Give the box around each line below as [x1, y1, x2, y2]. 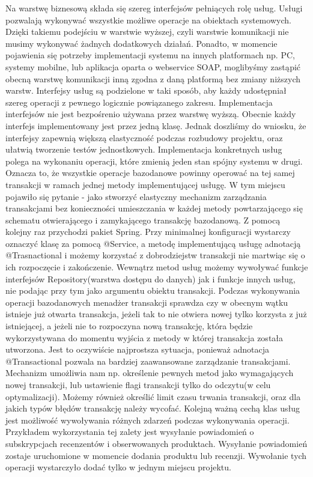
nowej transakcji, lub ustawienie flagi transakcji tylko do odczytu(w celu [5, 378, 271, 390]
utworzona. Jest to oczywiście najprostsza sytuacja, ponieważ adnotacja [5, 343, 269, 356]
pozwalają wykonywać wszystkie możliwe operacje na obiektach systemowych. [5, 13, 291, 26]
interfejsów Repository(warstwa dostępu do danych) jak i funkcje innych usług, [5, 272, 296, 285]
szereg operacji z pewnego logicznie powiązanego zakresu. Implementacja [5, 96, 273, 108]
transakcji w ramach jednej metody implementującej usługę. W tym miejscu [5, 178, 285, 190]
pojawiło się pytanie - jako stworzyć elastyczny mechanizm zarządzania [5, 190, 267, 202]
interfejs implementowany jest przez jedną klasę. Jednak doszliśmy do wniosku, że [5, 119, 306, 132]
